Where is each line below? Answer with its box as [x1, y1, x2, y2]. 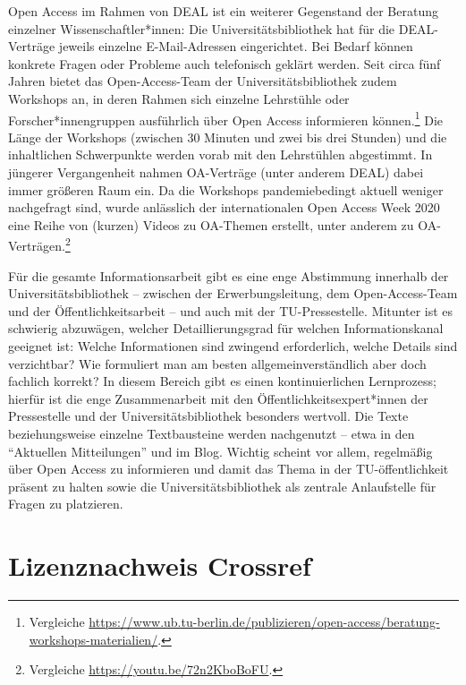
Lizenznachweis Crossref [8, 547, 311, 584]
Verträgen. [8, 236, 65, 255]
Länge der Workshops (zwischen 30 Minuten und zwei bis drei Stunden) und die [8, 127, 447, 146]
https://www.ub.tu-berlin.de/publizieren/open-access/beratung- [89, 612, 440, 631]
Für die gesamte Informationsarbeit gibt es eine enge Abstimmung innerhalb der [8, 266, 449, 285]
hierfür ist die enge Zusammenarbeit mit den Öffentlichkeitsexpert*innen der [8, 389, 428, 407]
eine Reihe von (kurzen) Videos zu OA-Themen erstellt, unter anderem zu [8, 215, 414, 234]
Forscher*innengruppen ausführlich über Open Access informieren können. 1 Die [8, 107, 443, 129]
